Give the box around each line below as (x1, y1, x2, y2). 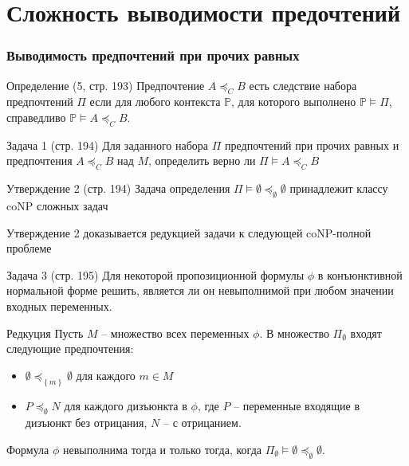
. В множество (259, 324, 329, 341)
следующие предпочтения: (6, 340, 134, 357)
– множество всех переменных (101, 324, 250, 341)
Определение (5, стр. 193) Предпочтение (6, 76, 205, 93)
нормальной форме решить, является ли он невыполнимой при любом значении (6, 282, 394, 299)
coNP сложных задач (6, 197, 108, 213)
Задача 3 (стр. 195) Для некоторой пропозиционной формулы (6, 266, 305, 283)
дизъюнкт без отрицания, (25, 414, 147, 431)
